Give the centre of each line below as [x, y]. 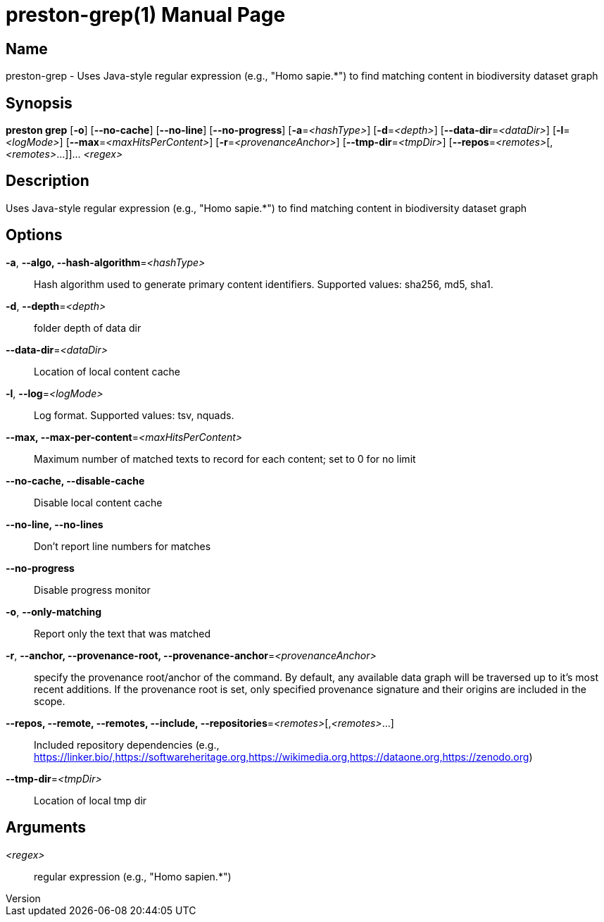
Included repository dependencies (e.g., [127, 745]
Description [48, 181]
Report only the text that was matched [122, 633]
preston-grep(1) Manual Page [146, 15]
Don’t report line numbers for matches [122, 546]
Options [34, 235]
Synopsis [39, 103]
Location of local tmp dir [90, 800]
